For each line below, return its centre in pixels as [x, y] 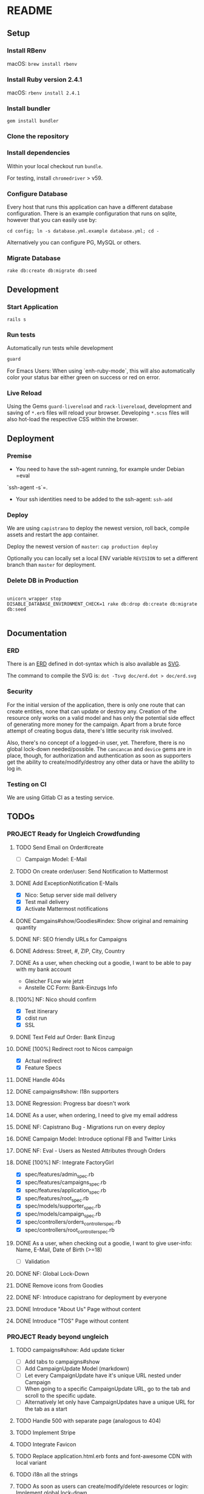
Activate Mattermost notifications [66, 908]
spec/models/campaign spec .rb [63, 1215]
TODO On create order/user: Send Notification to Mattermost [92, 871]
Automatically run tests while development [60, 348]
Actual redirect [43, 1061]
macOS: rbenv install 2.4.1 [43, 93]
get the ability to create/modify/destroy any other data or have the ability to [101, 762]
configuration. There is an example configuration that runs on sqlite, [92, 213]
